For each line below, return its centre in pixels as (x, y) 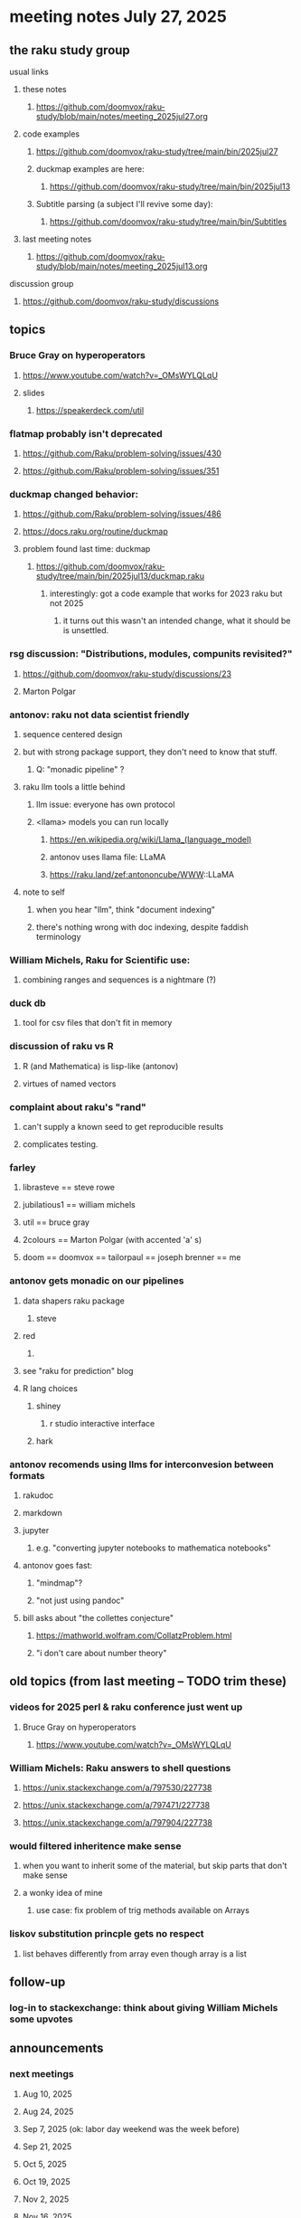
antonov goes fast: (57, 1565)
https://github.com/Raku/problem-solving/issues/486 (122, 514)
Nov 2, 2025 (46, 2199)
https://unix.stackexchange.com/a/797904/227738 (118, 1822)
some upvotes (42, 2019)
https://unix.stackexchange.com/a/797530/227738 (117, 1787)
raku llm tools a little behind (74, 787)
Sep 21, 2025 (47, 2147)
